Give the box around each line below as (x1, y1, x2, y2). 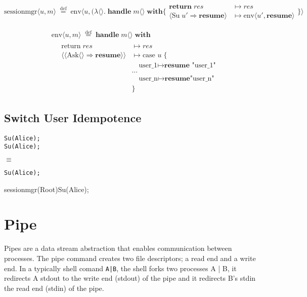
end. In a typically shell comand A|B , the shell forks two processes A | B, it (4, 263, 237, 273)
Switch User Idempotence (4, 109, 142, 125)
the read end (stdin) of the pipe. (4, 282, 104, 293)
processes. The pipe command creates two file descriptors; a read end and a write (4, 253, 256, 264)
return (61, 43, 81, 50)
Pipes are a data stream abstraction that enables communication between (4, 243, 232, 253)
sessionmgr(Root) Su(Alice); (4, 183, 89, 194)
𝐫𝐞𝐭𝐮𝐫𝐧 (169, 3, 192, 11)
